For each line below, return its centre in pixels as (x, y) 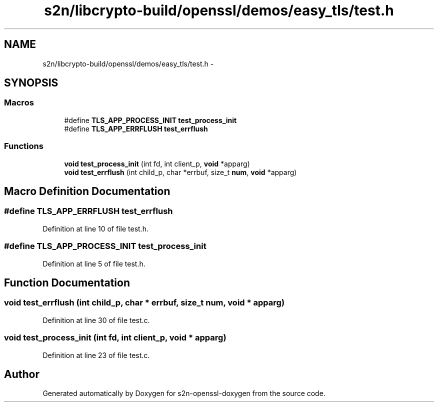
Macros (19, 103)
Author (22, 374)
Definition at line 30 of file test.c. (96, 320)
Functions (24, 146)
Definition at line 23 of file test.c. (96, 355)
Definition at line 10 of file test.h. (95, 228)
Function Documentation (67, 282)
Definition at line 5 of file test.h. (94, 263)
